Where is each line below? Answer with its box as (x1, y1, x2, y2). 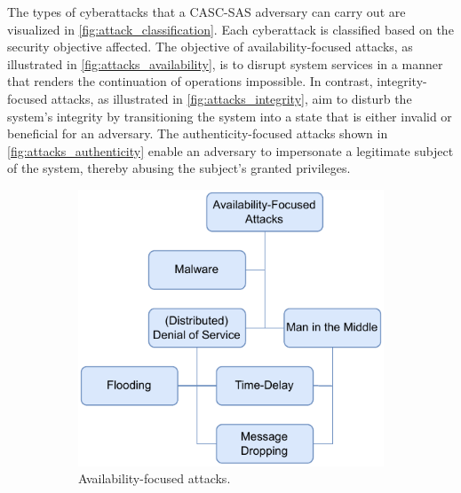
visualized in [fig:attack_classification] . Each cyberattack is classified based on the (7, 20, 454, 38)
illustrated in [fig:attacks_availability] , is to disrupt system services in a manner (7, 54, 443, 73)
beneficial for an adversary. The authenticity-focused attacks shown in (7, 124, 388, 143)
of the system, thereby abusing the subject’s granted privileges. (7, 159, 351, 177)
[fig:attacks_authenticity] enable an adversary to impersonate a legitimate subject (7, 141, 454, 160)
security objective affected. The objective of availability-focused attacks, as (7, 37, 413, 56)
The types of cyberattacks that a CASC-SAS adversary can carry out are (7, 3, 406, 20)
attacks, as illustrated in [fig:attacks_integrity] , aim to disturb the (51, 89, 412, 107)
